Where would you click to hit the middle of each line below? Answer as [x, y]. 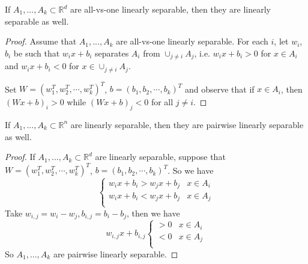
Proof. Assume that [41, 41]
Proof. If [20, 157]
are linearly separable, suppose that [160, 157]
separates [112, 53]
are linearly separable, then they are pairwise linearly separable [187, 124]
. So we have [191, 170]
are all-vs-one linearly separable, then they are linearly [170, 9]
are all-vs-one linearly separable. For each [192, 41]
